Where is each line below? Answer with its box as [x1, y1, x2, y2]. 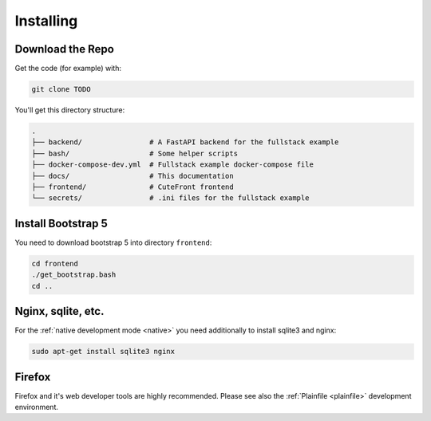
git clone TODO [31, 85, 91, 94]
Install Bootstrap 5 [14, 216, 108, 230]
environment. [14, 403, 59, 411]
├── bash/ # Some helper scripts [31, 148, 239, 158]
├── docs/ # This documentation [31, 171, 235, 180]
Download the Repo [14, 42, 115, 56]
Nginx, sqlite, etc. [14, 305, 105, 318]
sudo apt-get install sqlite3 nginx [31, 347, 176, 356]
